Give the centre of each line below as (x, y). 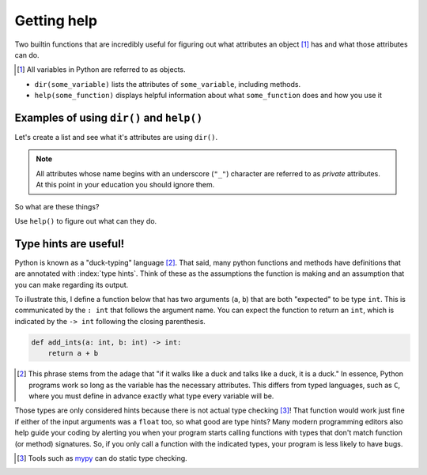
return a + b (73, 353)
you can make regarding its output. (72, 285)
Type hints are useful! (70, 244)
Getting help (56, 21)
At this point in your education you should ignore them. (125, 185)
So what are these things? (57, 206)
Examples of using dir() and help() (109, 117)
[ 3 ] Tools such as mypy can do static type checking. (102, 458)
